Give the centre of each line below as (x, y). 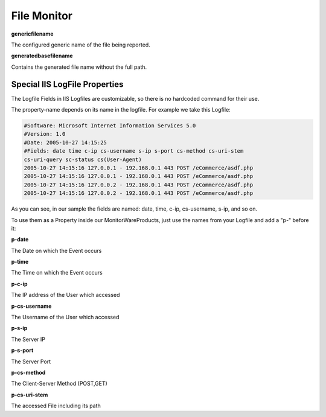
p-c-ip (19, 284)
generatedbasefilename (42, 56)
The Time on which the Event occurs (57, 273)
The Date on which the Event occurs (56, 250)
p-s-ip (19, 328)
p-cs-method (28, 372)
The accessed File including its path (56, 406)
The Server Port (31, 361)
